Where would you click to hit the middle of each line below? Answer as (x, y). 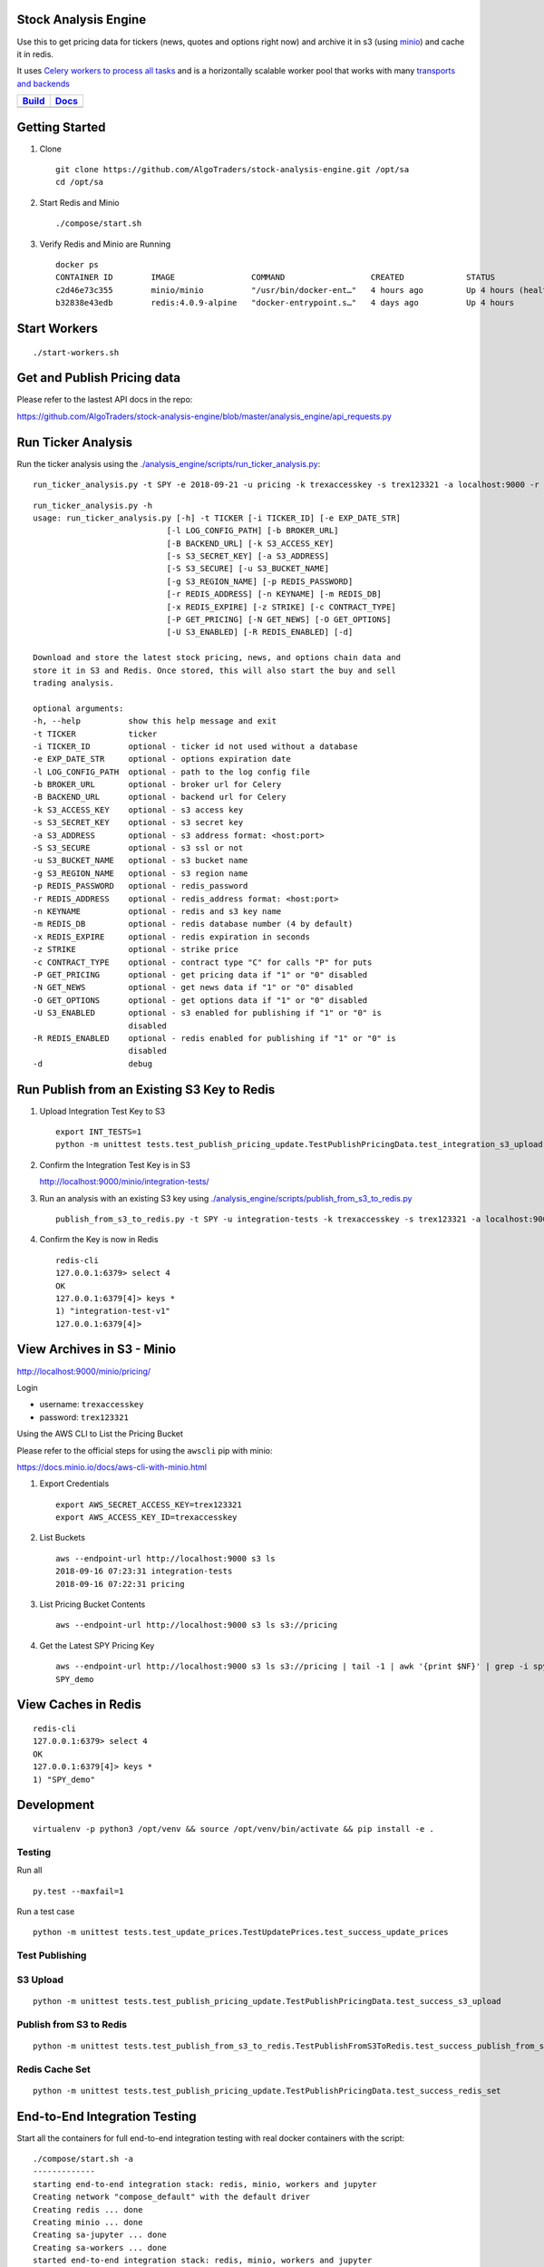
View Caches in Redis (79, 1705)
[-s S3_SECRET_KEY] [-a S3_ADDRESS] (248, 556)
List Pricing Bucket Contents (92, 1604)
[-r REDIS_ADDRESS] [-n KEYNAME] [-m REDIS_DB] (274, 594)
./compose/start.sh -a (83, 2159)
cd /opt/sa (80, 182)
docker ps (77, 264)
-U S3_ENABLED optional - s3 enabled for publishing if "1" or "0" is (208, 1013)
